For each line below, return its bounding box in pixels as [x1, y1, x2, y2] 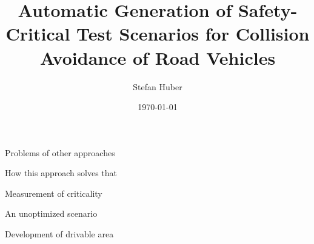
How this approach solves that [5, 167, 117, 179]
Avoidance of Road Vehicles [39, 45, 276, 70]
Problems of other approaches [5, 146, 115, 159]
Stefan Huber [133, 80, 182, 93]
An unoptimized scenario [5, 207, 98, 220]
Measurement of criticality [5, 186, 102, 199]
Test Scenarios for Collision [76, 21, 310, 46]
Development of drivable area [5, 228, 114, 240]
